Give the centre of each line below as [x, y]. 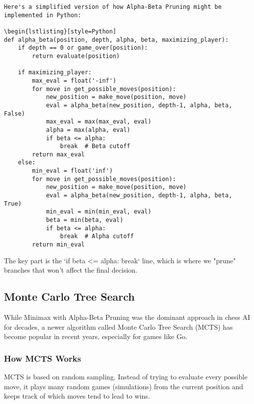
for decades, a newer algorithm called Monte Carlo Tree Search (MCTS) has [118, 326]
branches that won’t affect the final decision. [71, 270]
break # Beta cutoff [95, 146]
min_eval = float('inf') [72, 171]
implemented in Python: [43, 15]
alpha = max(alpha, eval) [88, 130]
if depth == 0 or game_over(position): [83, 48]
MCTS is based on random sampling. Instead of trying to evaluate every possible [126, 377]
